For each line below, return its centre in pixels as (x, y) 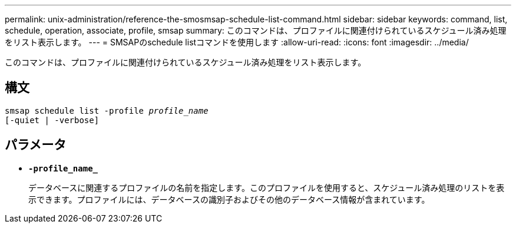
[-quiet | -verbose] (52, 120)
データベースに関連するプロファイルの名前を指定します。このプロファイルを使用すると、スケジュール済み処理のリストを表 (267, 187)
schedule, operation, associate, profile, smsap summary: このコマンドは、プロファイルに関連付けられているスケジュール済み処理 (256, 30)
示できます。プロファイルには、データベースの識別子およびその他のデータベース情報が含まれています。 (229, 199)
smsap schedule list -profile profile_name (107, 110)
